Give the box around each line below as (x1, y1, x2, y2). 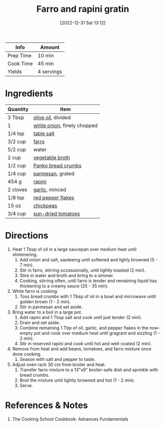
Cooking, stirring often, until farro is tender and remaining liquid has (19, 278, 157, 284)
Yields (7, 68, 22, 75)
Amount (40, 43, 60, 50)
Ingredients (5, 88, 53, 99)
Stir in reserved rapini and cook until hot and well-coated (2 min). (19, 340, 152, 346)
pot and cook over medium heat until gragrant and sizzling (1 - (33, 330, 160, 336)
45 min (37, 60, 54, 67)
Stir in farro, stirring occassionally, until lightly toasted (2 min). (19, 267, 146, 273)
